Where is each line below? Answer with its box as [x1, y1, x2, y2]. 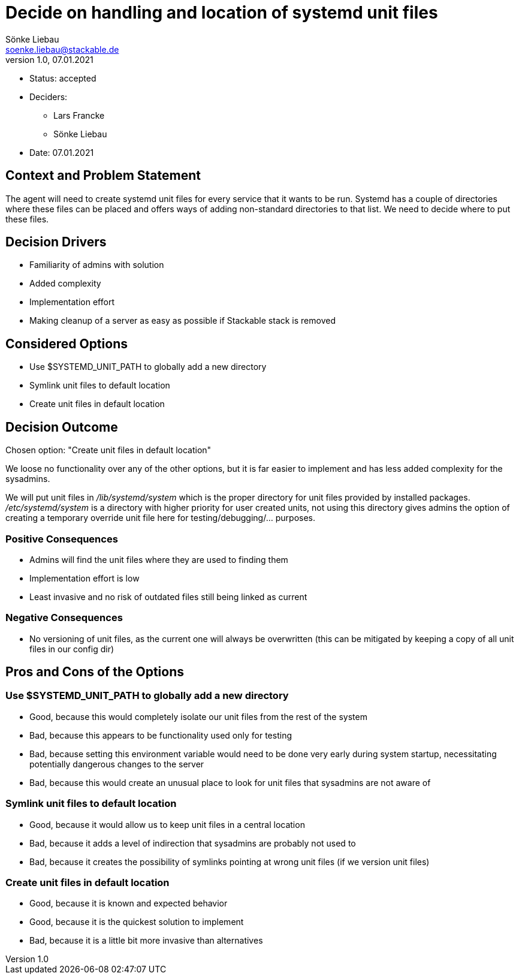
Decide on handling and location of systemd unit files [5, 2, 438, 23]
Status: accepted [29, 73, 96, 83]
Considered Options [5, 336, 128, 351]
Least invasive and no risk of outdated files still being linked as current [29, 591, 307, 602]
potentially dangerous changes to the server [29, 758, 204, 769]
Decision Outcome [5, 419, 118, 435]
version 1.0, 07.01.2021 [5, 54, 93, 65]
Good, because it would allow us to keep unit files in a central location [29, 819, 305, 830]
